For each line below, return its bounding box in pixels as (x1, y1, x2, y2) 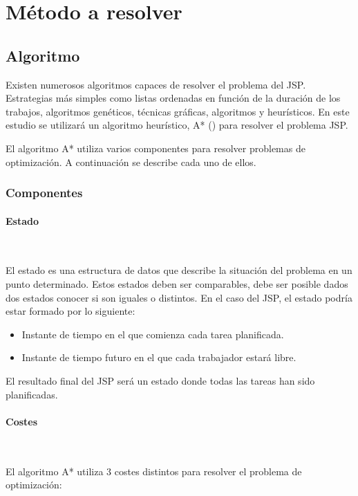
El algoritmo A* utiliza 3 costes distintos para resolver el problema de (6, 463, 302, 478)
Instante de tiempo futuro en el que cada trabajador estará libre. (21, 350, 296, 365)
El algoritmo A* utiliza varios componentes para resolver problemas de (6, 140, 305, 155)
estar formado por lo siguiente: (6, 304, 135, 318)
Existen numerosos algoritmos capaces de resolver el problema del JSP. (6, 77, 306, 91)
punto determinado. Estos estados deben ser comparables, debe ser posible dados (6, 276, 348, 291)
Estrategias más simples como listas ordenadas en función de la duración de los (6, 91, 341, 105)
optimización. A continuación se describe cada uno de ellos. (6, 154, 256, 169)
